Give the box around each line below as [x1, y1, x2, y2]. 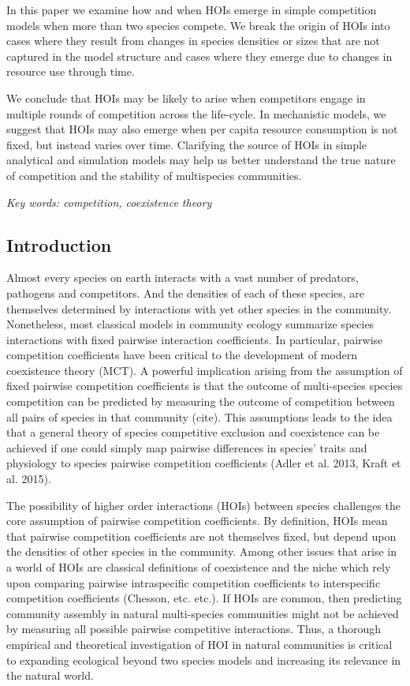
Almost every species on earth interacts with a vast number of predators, [6, 269, 359, 286]
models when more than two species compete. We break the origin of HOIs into [6, 17, 390, 33]
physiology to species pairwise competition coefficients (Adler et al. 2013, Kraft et [6, 455, 401, 471]
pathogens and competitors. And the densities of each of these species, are [6, 284, 365, 301]
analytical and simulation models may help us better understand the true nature [6, 152, 396, 168]
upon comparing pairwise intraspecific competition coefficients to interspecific [6, 574, 381, 590]
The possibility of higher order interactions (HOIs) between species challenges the [6, 497, 401, 513]
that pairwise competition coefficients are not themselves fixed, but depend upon [6, 527, 397, 544]
